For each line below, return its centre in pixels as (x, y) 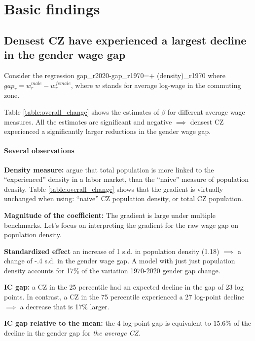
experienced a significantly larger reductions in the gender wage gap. (108, 131)
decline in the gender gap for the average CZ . (72, 332)
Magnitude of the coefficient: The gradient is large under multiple (110, 215)
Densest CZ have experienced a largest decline (125, 40)
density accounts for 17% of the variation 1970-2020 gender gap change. (112, 270)
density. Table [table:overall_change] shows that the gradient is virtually (114, 189)
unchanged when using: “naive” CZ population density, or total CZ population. (124, 198)
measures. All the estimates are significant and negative (88, 121)
